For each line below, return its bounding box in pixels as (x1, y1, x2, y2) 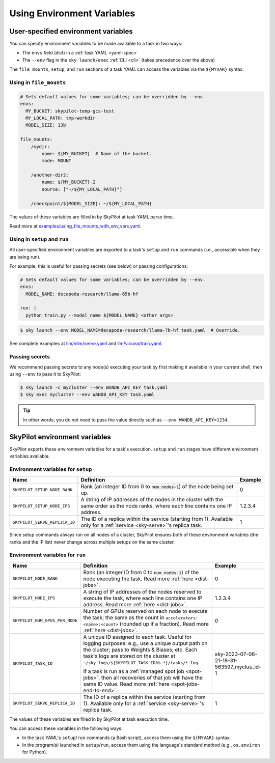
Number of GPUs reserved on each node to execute (83, 607, 208, 614)
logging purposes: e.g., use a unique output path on (83, 639, 208, 646)
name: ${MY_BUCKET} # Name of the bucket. (41, 151, 152, 156)
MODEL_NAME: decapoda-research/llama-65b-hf (25, 291, 139, 297)
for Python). (22, 749, 48, 755)
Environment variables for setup (9, 466, 92, 473)
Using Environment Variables (9, 8, 135, 19)
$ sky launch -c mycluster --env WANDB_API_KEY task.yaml (20, 384, 168, 390)
